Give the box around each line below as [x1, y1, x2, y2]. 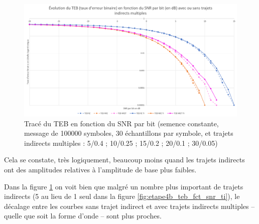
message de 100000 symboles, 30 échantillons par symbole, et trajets [24, 128, 233, 138]
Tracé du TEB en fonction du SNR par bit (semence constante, [24, 118, 219, 128]
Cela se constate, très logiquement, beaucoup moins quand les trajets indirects [4, 154, 245, 165]
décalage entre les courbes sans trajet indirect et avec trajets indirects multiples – [4, 200, 255, 211]
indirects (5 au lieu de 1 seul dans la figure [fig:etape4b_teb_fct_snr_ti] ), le [4, 191, 240, 201]
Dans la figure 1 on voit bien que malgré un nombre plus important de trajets [4, 181, 243, 191]
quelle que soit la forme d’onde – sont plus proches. [4, 210, 162, 221]
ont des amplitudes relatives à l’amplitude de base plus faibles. [4, 164, 197, 174]
